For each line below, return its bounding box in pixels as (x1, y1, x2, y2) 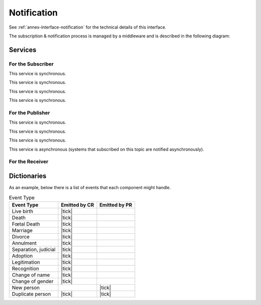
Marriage (12, 227, 33, 234)
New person (12, 284, 40, 291)
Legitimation (12, 258, 41, 265)
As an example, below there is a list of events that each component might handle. (9, 185, 171, 191)
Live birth (12, 208, 33, 214)
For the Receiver (9, 158, 48, 165)
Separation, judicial (12, 246, 56, 253)
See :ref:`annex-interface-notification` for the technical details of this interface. (9, 24, 167, 30)
